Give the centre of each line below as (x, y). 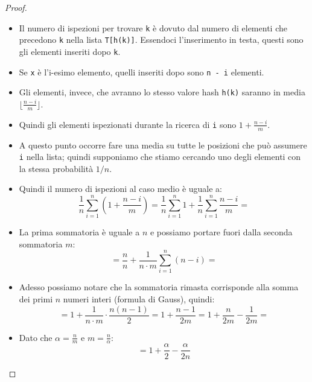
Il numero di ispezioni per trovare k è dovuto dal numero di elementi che (153, 27)
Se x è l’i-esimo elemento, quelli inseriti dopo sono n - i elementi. (142, 72)
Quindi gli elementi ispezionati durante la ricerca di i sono (128, 124)
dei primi (36, 299)
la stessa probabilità (56, 168)
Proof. (16, 7)
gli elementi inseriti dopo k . (70, 51)
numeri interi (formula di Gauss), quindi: (139, 299)
